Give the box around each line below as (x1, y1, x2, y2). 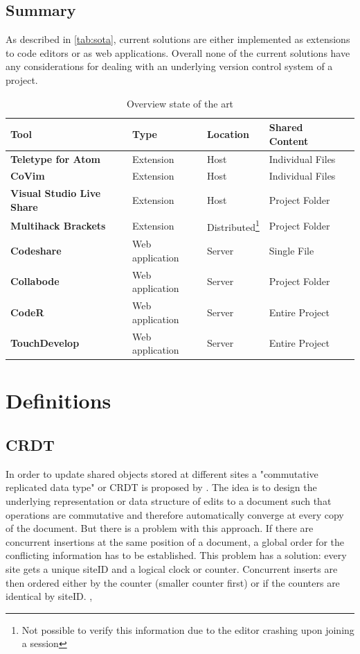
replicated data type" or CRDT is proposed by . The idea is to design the (6, 480, 317, 494)
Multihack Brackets (10, 218, 106, 232)
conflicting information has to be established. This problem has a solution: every (6, 548, 347, 562)
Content (269, 133, 309, 148)
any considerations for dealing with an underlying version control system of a (6, 59, 333, 74)
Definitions (6, 386, 111, 415)
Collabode (10, 274, 60, 289)
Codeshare (10, 243, 62, 258)
